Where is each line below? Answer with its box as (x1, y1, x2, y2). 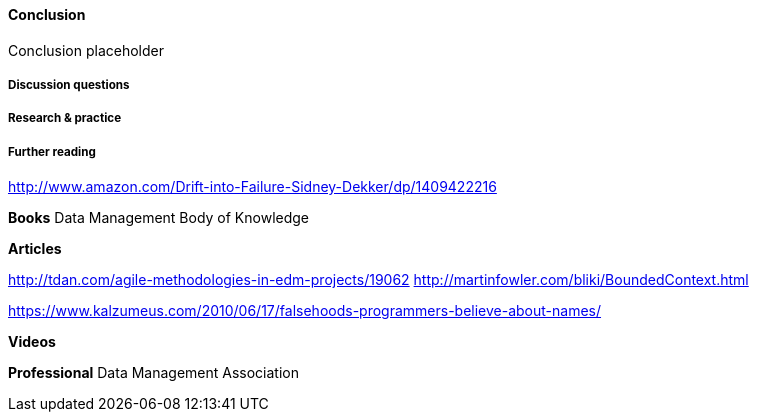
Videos (8, 333, 56, 351)
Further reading (8, 144, 96, 159)
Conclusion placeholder (8, 41, 164, 59)
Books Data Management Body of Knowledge (8, 209, 310, 227)
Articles (8, 240, 62, 258)
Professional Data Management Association (8, 364, 300, 382)
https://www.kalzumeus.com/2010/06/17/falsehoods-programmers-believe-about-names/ (8, 302, 602, 320)
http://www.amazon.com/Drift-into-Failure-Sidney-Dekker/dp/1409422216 (8, 178, 497, 196)
